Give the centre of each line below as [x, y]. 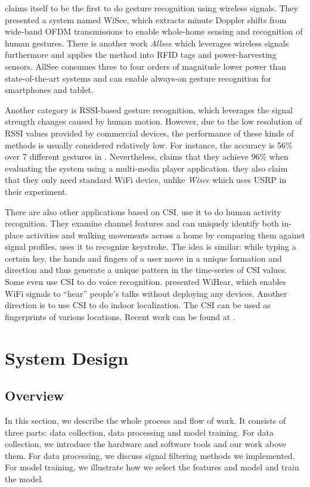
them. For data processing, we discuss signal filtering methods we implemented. [150, 455]
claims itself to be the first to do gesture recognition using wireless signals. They [151, 8]
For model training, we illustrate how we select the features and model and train [152, 467]
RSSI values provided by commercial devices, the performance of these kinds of [149, 133]
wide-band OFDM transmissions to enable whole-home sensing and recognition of [154, 31]
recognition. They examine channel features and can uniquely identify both [142, 223]
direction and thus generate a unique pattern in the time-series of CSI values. [146, 270]
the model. [24, 478]
